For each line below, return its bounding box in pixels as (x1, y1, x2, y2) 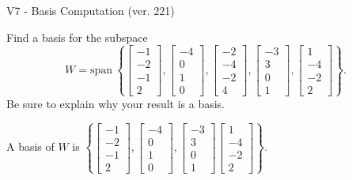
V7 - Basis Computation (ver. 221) (6, 2, 175, 18)
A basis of (6, 138, 55, 155)
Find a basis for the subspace (6, 28, 148, 45)
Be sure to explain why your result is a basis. (6, 95, 225, 111)
